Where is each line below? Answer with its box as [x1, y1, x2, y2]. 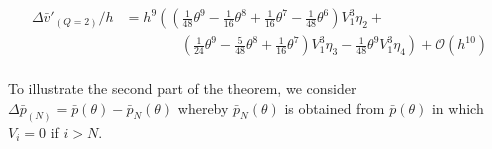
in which [431, 97, 484, 118]
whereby [177, 97, 229, 118]
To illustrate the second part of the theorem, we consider [8, 78, 357, 99]
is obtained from [284, 97, 385, 118]
